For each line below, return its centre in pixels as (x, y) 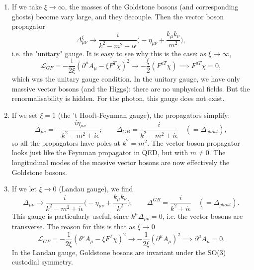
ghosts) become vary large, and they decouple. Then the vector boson (118, 16)
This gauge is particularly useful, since (70, 216)
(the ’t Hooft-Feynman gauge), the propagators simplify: (144, 115)
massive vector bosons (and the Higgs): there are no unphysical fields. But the (131, 88)
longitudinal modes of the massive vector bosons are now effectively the (121, 162)
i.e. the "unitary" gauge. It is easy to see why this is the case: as (109, 53)
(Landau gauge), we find (96, 189)
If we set (25, 115)
